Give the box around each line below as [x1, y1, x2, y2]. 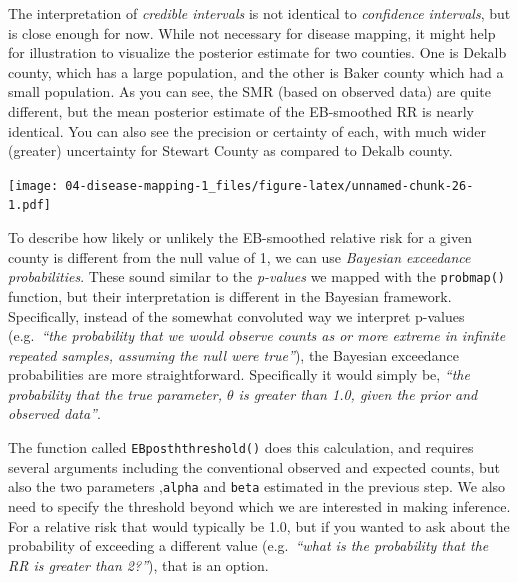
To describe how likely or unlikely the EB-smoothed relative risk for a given [8, 227, 472, 248]
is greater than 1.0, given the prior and [238, 383, 478, 404]
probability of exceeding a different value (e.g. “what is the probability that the [8, 535, 489, 556]
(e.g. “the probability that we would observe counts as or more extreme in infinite [8, 325, 506, 346]
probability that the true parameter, [8, 383, 222, 404]
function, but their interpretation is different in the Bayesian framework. [8, 285, 452, 306]
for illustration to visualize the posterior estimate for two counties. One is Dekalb [8, 42, 507, 63]
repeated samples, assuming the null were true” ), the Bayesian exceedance [8, 344, 459, 365]
